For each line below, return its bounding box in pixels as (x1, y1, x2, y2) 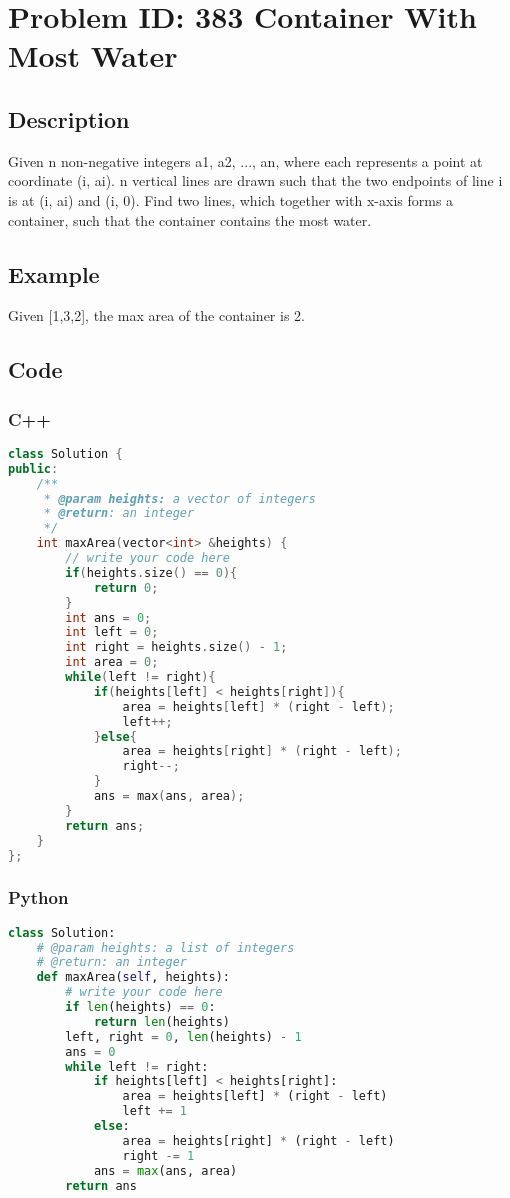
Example (8, 258, 100, 289)
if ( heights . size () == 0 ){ (65, 565, 238, 580)
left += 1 (122, 1104, 188, 1119)
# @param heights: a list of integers (36, 940, 295, 955)
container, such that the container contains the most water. (8, 209, 372, 230)
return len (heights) (93, 1014, 230, 1029)
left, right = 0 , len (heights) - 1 (65, 1029, 302, 1044)
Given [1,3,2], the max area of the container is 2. (8, 305, 305, 326)
